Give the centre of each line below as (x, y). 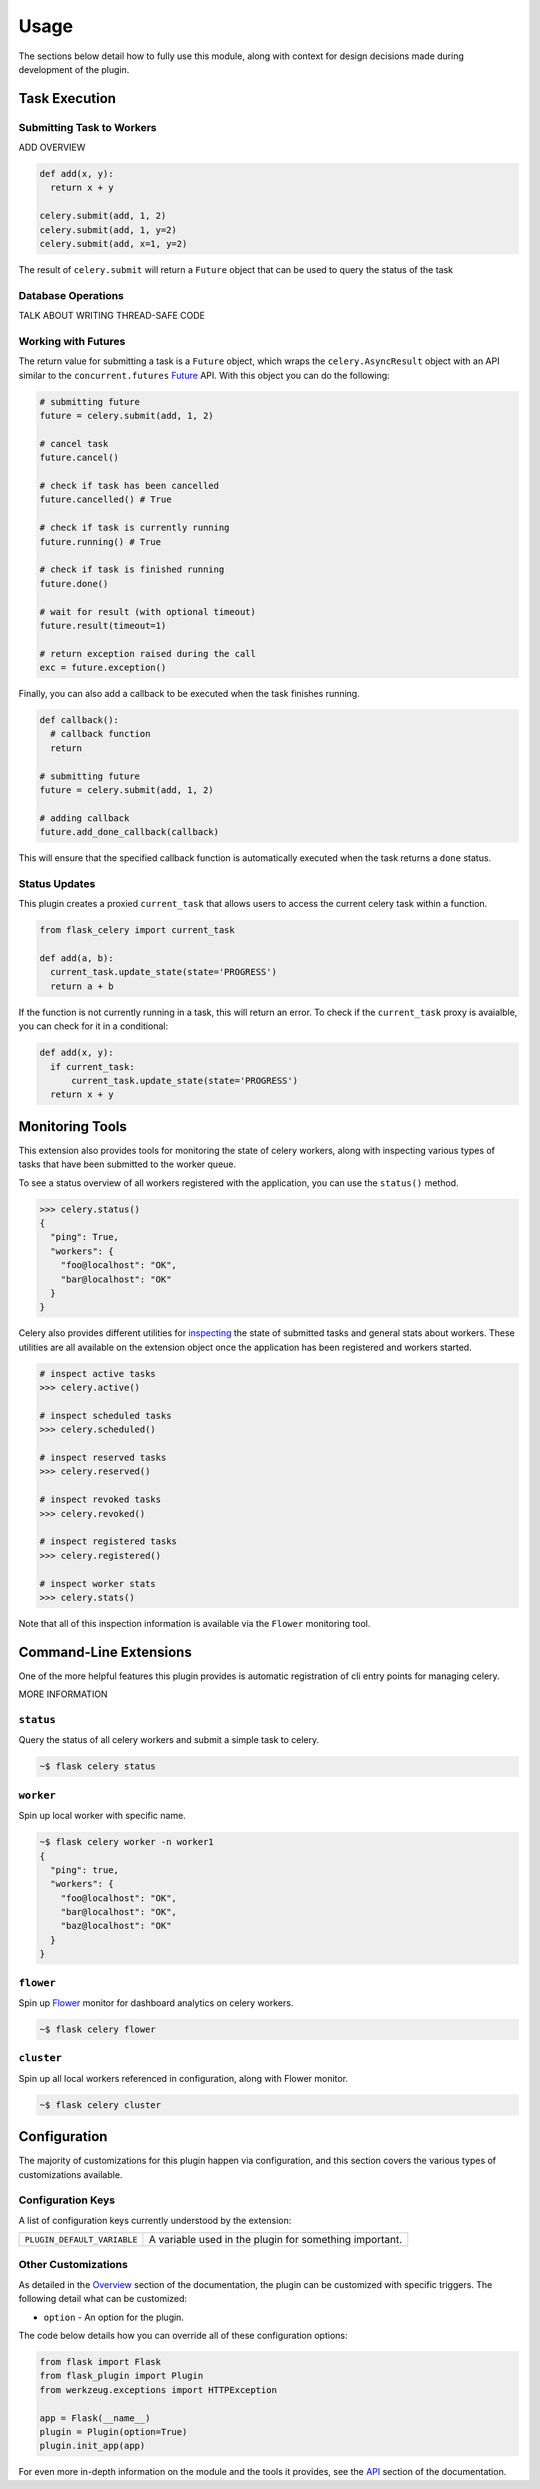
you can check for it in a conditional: (93, 1026)
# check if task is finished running (132, 569)
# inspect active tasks (98, 1373)
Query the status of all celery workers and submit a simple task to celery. (169, 1740)
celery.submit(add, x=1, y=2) (113, 244)
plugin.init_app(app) (92, 2446)
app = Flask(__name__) (95, 2418)
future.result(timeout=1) (103, 625)
